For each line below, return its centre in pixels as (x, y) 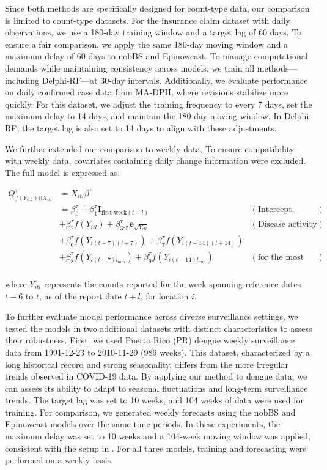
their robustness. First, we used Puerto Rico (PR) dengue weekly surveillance (150, 340)
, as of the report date (80, 296)
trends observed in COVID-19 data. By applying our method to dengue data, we (156, 376)
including (22, 80)
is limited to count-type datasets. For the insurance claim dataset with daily (148, 20)
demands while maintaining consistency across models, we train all (130, 68)
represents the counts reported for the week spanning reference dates (172, 283)
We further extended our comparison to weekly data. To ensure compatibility (150, 148)
